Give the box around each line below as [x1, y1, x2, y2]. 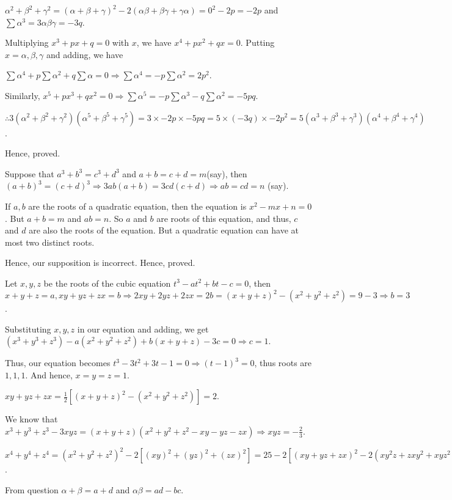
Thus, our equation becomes [5, 356, 111, 369]
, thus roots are [254, 356, 312, 369]
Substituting [5, 322, 51, 335]
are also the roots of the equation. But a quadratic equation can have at [29, 224, 299, 237]
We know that [5, 413, 58, 425]
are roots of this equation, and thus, [156, 211, 291, 224]
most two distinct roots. [5, 235, 95, 248]
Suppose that [5, 167, 54, 180]
